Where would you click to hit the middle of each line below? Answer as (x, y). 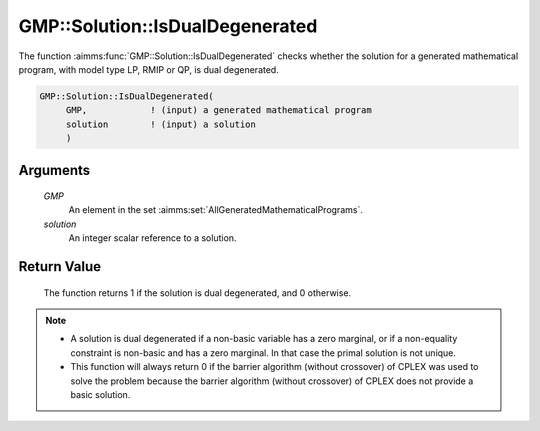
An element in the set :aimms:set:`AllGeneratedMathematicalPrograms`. (216, 210)
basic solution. (100, 395)
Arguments (54, 170)
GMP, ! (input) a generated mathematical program (218, 110)
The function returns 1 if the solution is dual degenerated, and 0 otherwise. (197, 292)
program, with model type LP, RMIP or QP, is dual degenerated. (148, 69)
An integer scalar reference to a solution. (152, 238)
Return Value (60, 266)
